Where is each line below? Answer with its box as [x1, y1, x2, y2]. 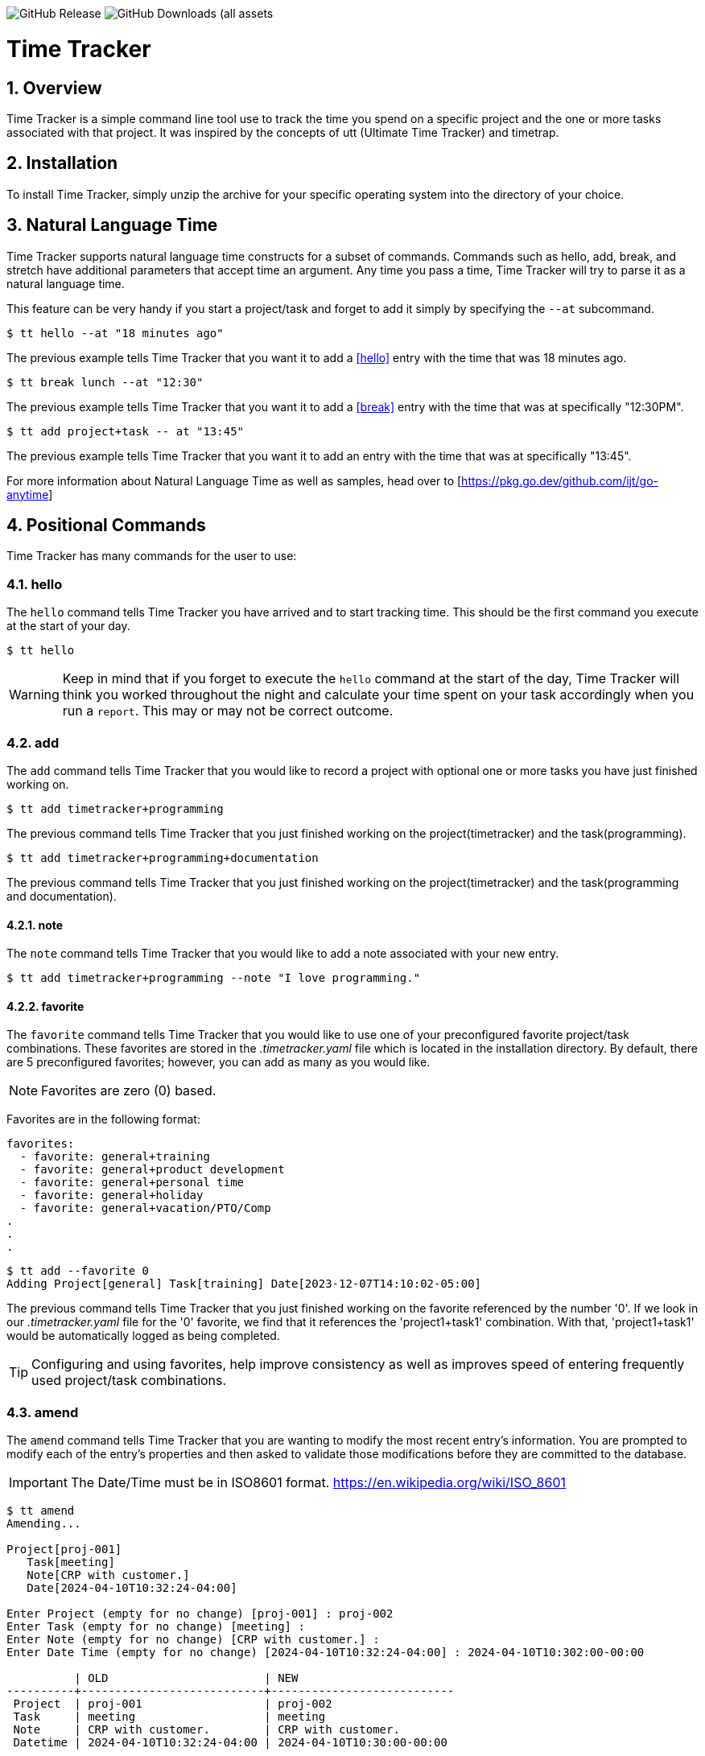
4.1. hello [6, 575, 63, 592]
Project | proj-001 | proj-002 [13, 1697, 332, 1711]
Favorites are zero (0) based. [41, 1082, 216, 1099]
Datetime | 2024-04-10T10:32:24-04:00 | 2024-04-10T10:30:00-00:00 [13, 1736, 447, 1750]
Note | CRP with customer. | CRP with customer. [13, 1723, 400, 1737]
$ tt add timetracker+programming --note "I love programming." [6, 971, 421, 985]
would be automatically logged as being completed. [6, 1329, 280, 1343]
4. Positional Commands [6, 515, 206, 536]
